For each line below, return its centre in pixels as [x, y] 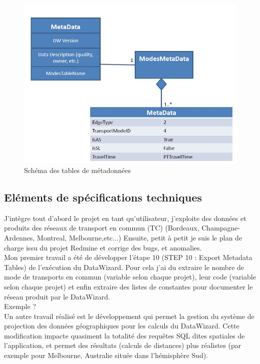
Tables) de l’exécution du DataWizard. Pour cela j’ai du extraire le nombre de [124, 267]
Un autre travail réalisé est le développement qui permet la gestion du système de [129, 316]
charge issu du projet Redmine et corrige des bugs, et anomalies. [103, 247]
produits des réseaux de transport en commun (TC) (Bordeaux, [102, 228]
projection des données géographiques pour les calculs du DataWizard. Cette [122, 326]
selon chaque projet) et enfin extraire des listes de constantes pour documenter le [128, 286]
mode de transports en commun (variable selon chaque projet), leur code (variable [130, 277]
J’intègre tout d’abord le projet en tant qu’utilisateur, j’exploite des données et [125, 218]
